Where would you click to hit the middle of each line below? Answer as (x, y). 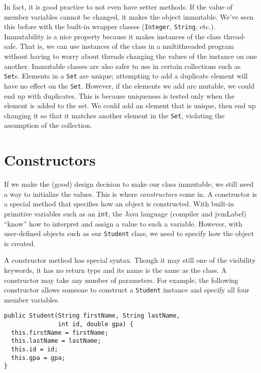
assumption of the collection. (48, 125)
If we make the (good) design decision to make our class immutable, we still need (129, 184)
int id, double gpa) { (96, 324)
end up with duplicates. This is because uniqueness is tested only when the (119, 95)
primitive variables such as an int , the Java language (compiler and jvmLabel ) (125, 213)
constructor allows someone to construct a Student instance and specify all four (127, 290)
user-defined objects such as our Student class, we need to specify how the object (129, 233)
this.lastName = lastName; (56, 341)
